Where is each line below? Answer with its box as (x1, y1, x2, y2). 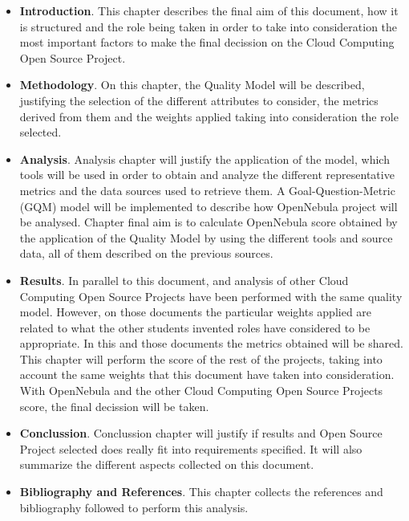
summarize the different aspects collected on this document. (19, 456, 314, 473)
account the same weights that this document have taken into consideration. (19, 366, 395, 383)
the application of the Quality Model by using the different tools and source (19, 229, 393, 246)
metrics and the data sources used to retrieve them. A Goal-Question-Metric (19, 181, 395, 198)
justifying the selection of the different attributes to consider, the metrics (19, 92, 379, 108)
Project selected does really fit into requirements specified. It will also (19, 440, 362, 457)
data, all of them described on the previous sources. (19, 245, 273, 262)
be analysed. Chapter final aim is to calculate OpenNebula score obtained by (19, 214, 398, 230)
